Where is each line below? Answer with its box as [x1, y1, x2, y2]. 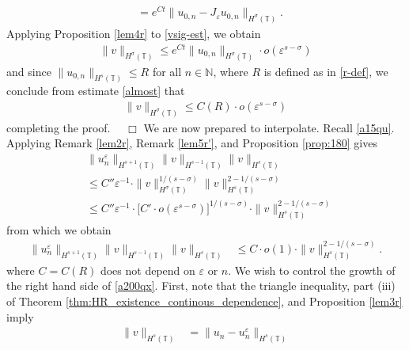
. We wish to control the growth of [228, 261, 396, 278]
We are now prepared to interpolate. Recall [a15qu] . [143, 119, 395, 135]
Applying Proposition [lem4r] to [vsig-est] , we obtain [6, 25, 261, 41]
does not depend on [100, 261, 195, 278]
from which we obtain [6, 221, 112, 238]
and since [6, 63, 51, 79]
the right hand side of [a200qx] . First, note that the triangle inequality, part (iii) [6, 277, 396, 294]
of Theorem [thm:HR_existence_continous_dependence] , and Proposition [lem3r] [6, 292, 403, 309]
